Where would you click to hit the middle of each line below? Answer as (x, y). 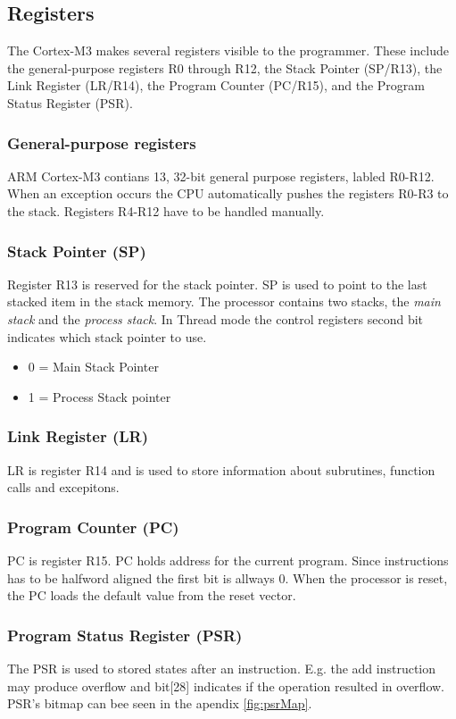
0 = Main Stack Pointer (93, 367)
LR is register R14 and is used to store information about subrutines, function (221, 469)
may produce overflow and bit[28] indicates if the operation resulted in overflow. (226, 686)
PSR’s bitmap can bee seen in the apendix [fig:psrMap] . (160, 703)
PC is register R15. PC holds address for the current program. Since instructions (228, 560)
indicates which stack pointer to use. (107, 336)
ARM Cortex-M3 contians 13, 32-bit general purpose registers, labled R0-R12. (221, 176)
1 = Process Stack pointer (99, 396)
